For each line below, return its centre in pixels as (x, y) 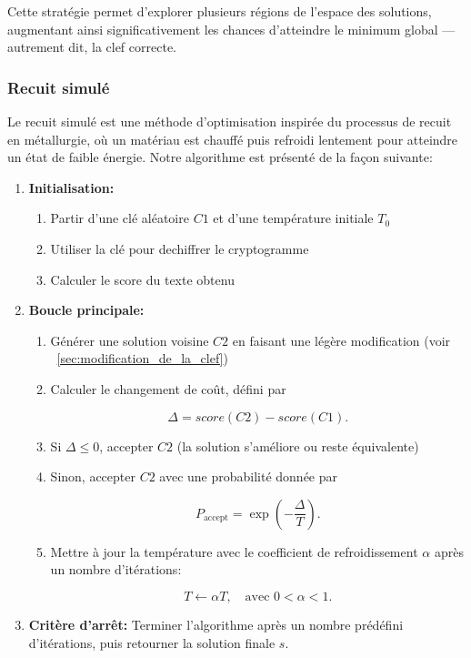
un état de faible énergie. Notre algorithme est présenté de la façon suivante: (220, 157)
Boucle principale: (86, 310)
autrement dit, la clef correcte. (92, 47)
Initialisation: (71, 187)
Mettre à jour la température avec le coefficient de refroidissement (234, 551)
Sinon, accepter (93, 476)
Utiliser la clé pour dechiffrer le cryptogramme (180, 248)
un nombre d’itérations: (116, 569)
